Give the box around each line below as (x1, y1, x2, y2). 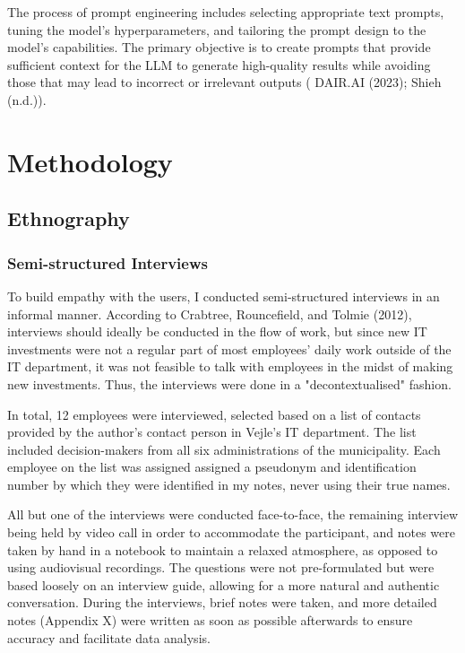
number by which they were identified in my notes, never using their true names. (7, 475, 451, 493)
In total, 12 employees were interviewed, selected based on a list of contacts (7, 405, 421, 423)
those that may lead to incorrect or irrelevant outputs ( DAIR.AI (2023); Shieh (7, 73, 442, 91)
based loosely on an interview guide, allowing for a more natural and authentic (7, 575, 440, 594)
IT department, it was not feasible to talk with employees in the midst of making (7, 357, 453, 376)
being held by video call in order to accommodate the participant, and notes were (7, 523, 455, 542)
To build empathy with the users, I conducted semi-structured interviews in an (7, 286, 440, 305)
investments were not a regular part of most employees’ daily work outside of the (7, 339, 452, 358)
